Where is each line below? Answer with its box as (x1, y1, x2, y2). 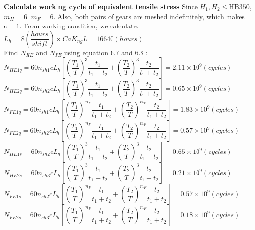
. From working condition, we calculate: (19, 21, 139, 31)
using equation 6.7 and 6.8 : (64, 47, 148, 57)
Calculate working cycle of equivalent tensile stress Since (4, 1, 198, 11)
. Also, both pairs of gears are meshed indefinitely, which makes (53, 11, 245, 21)
